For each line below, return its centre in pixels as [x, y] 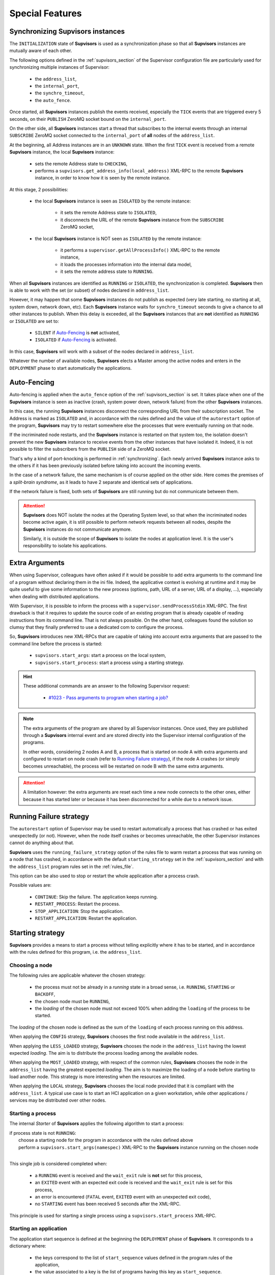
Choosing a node [31, 965]
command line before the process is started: [56, 644]
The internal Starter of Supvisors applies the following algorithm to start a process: [97, 1124]
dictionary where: [28, 1246]
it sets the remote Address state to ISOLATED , [109, 213]
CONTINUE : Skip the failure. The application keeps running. [96, 897]
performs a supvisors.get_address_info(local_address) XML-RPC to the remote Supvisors [139, 170]
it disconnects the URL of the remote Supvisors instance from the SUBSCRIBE [142, 220]
